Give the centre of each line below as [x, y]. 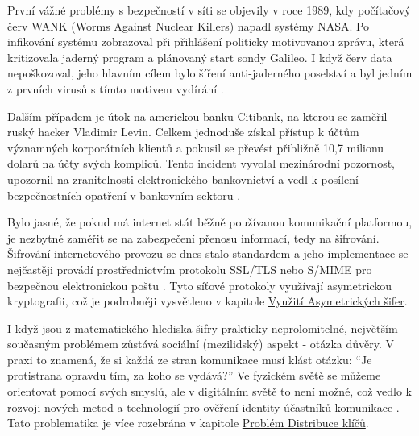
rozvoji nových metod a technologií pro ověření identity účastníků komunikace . [203, 407]
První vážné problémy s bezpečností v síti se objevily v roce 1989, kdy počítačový [209, 10]
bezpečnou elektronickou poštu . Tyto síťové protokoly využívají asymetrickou [200, 285]
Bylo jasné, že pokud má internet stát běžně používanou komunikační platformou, [210, 222]
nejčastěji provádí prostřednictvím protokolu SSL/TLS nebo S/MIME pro [190, 269]
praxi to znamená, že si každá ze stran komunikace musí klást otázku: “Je [190, 359]
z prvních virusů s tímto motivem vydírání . [116, 88]
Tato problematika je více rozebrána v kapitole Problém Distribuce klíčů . [188, 423]
